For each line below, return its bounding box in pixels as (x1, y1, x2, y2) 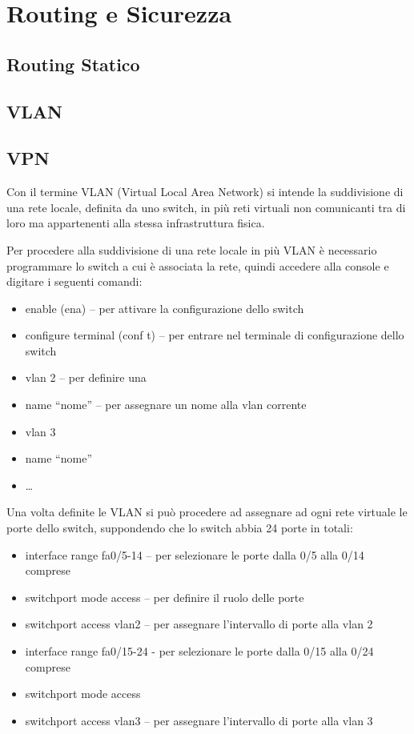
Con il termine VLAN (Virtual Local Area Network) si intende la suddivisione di (6, 183, 404, 200)
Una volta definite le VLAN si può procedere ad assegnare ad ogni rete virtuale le (6, 503, 408, 520)
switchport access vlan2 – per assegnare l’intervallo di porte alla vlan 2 (25, 616, 373, 632)
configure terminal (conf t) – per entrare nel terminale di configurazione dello (25, 327, 404, 343)
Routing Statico (6, 51, 140, 76)
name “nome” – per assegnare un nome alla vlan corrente (25, 396, 307, 413)
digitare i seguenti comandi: (6, 273, 143, 290)
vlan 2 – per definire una (25, 369, 147, 386)
